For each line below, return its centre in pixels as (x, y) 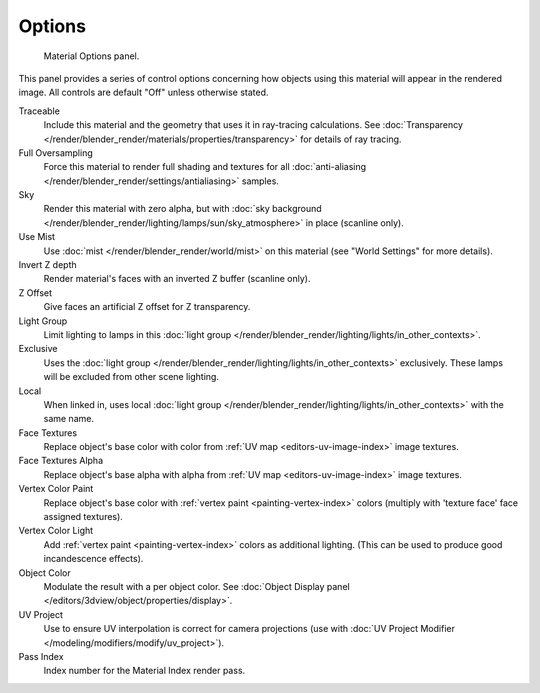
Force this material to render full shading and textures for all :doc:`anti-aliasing (205, 167)
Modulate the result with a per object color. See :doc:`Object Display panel (196, 586)
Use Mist (36, 237)
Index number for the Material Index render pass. (144, 671)
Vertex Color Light (56, 531)
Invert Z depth (47, 265)
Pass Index (41, 656)
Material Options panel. (91, 56)
